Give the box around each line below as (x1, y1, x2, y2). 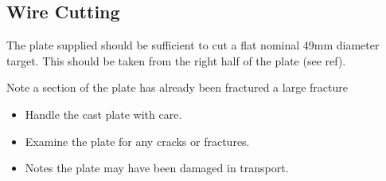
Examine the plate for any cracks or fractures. (25, 132, 250, 149)
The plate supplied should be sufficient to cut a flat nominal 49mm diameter (6, 37, 380, 53)
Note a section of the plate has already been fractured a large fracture (6, 79, 348, 96)
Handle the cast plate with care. (25, 105, 182, 122)
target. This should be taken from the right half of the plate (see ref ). (6, 52, 346, 69)
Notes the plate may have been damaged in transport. (25, 159, 289, 176)
